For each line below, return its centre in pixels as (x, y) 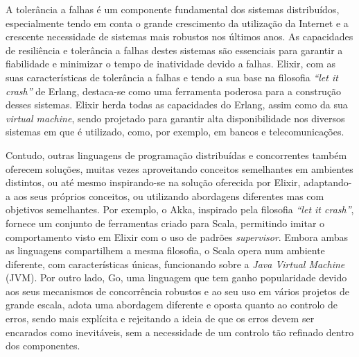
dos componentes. (43, 346)
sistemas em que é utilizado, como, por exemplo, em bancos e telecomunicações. (175, 132)
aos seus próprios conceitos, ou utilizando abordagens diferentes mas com (169, 196)
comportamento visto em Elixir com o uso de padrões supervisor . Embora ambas (177, 236)
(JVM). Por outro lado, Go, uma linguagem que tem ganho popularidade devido (176, 277)
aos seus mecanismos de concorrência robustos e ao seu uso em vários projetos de (177, 291)
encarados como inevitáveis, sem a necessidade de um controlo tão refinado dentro (180, 332)
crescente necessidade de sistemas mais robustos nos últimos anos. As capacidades (179, 36)
